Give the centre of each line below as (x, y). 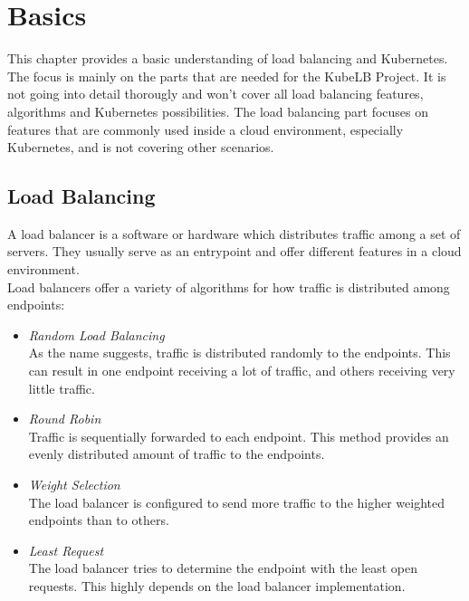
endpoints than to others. (99, 520)
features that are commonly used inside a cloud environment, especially (206, 129)
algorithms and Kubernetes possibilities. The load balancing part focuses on (218, 111)
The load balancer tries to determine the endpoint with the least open (223, 568)
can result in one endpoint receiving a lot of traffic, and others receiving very (242, 371)
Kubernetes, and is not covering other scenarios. (141, 147)
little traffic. (62, 388)
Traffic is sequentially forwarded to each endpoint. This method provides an (239, 436)
